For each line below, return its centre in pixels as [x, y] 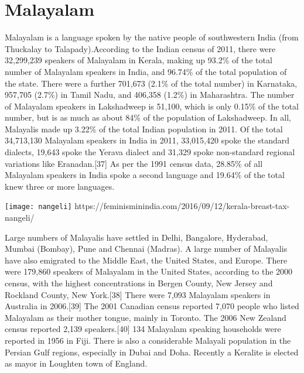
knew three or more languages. [60, 186]
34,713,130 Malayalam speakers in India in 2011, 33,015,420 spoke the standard [147, 140]
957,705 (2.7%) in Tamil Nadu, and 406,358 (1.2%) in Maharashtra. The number [150, 95]
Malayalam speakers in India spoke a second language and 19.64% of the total [145, 175]
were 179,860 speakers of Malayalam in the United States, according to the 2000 [149, 271]
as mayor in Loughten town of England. [76, 363]
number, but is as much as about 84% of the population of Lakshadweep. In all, [148, 117]
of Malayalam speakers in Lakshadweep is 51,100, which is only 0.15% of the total [152, 106]
